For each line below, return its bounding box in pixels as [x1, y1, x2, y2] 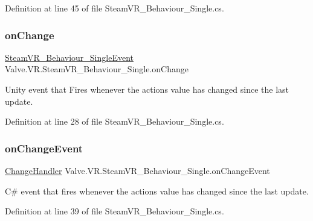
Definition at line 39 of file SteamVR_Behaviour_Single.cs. [5, 205, 224, 217]
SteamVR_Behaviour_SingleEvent [5, 51, 134, 63]
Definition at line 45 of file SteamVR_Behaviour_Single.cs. [5, 2, 224, 14]
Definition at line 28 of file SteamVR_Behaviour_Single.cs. [5, 115, 224, 128]
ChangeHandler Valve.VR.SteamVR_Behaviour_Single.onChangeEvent [5, 164, 270, 176]
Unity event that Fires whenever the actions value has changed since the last [5, 83, 289, 95]
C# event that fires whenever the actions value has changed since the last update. [5, 184, 309, 197]
